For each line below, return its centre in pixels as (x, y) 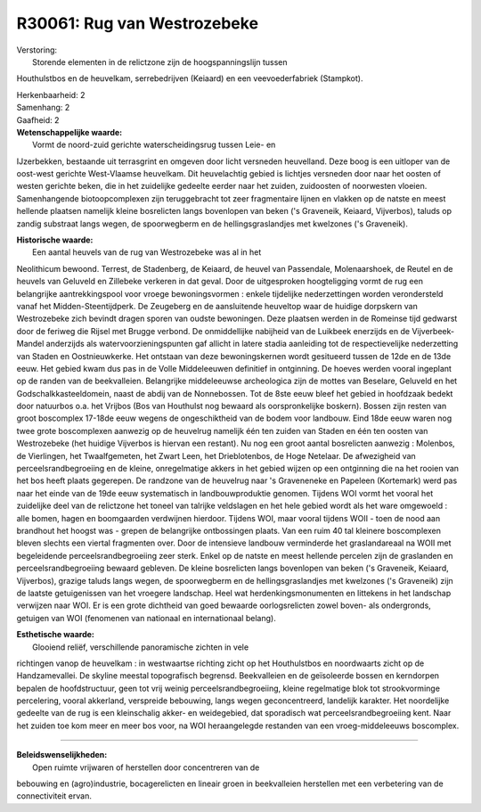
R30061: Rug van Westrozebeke (137, 23)
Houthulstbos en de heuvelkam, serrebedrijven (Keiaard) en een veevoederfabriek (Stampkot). (190, 78)
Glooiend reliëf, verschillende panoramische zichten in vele (141, 647)
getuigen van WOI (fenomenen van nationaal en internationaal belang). (146, 618)
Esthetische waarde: (56, 635)
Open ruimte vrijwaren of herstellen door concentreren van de (146, 767)
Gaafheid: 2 (38, 119)
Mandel (30, 344)
